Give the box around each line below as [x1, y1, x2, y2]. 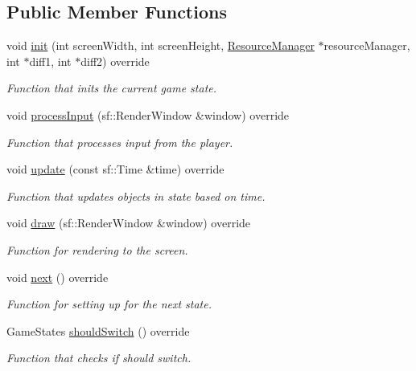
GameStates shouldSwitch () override [6, 322, 190, 339]
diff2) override [80, 52, 150, 69]
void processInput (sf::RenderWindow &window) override [6, 106, 290, 123]
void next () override [6, 268, 109, 285]
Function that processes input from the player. [6, 133, 233, 150]
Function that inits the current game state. [6, 79, 217, 96]
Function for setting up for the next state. [6, 296, 212, 312]
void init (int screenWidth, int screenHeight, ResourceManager [6, 37, 315, 54]
